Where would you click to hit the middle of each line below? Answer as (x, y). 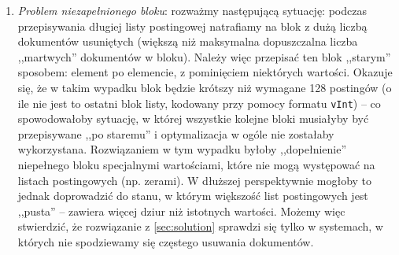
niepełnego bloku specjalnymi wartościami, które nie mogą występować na (196, 164)
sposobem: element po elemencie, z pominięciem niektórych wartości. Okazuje (205, 72)
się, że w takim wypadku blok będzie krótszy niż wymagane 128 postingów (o (205, 87)
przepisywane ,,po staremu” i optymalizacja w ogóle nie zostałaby (176, 133)
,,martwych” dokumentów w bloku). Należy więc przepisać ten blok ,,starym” (204, 56)
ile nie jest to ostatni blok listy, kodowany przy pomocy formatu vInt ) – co (199, 103)
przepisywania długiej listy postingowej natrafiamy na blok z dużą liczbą (192, 26)
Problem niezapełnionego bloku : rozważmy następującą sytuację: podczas (192, 10)
